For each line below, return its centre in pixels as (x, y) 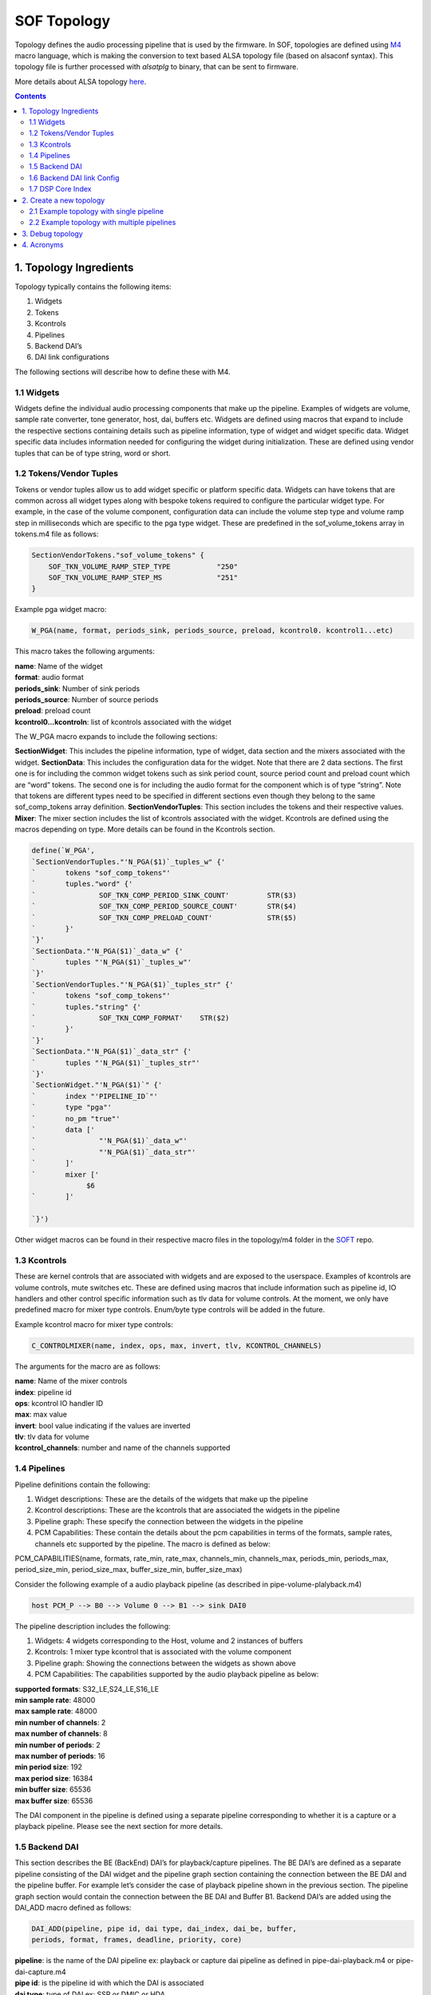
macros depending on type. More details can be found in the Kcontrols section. (145, 829)
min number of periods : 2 (57, 1744)
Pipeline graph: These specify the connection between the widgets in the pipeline (169, 1521)
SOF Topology (63, 21)
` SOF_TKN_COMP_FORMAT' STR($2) (130, 1018)
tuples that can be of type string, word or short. (93, 453)
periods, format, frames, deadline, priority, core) (137, 1940)
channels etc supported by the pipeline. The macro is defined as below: (152, 1543)
